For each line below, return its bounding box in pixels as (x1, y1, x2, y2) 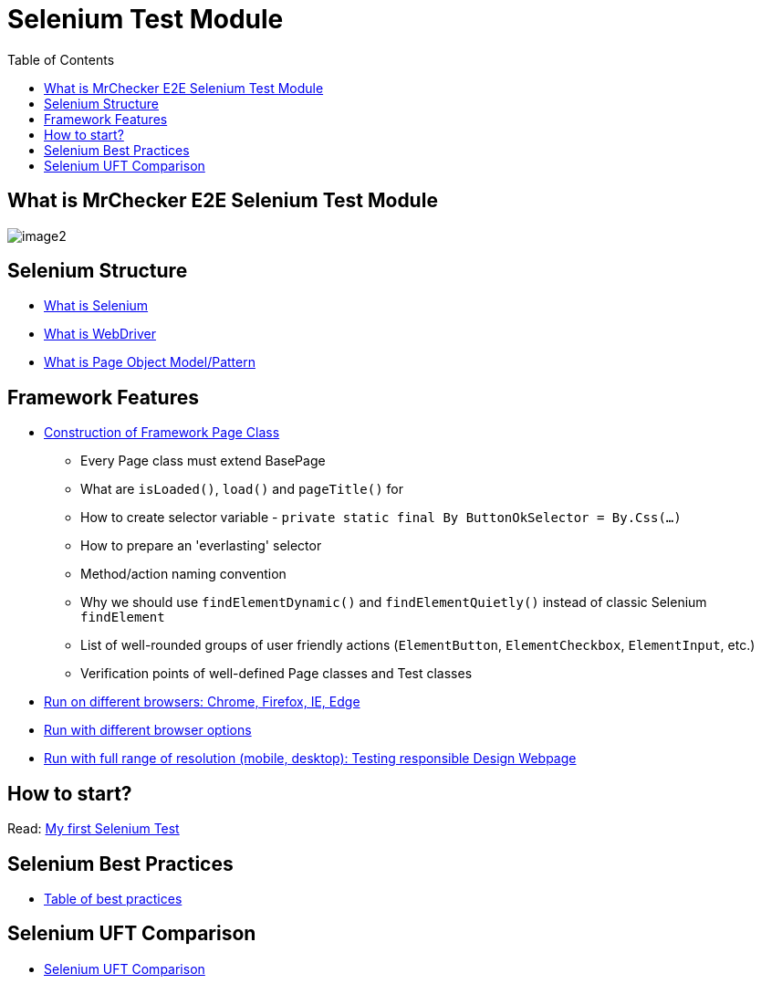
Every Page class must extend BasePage (80, 453, 326, 469)
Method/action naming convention (80, 566, 287, 582)
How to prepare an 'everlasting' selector (80, 538, 322, 554)
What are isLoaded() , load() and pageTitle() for (80, 481, 403, 497)
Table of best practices (44, 890, 182, 906)
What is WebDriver (44, 326, 156, 342)
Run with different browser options (44, 722, 252, 738)
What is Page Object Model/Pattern (44, 354, 255, 371)
